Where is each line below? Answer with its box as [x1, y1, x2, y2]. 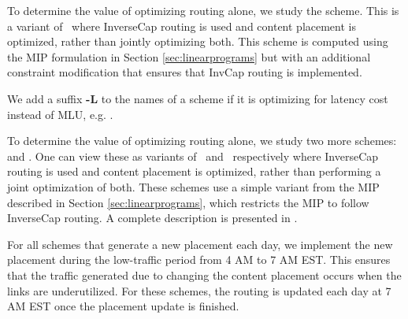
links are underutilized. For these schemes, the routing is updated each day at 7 [7, 282, 391, 299]
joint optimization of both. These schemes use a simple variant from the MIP [7, 178, 380, 195]
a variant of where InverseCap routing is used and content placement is [7, 17, 356, 34]
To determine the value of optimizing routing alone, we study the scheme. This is [7, 2, 399, 18]
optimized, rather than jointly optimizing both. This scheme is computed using [7, 33, 388, 50]
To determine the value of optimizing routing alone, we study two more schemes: [7, 132, 397, 149]
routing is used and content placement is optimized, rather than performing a [7, 163, 381, 180]
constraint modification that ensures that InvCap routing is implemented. [7, 64, 362, 80]
